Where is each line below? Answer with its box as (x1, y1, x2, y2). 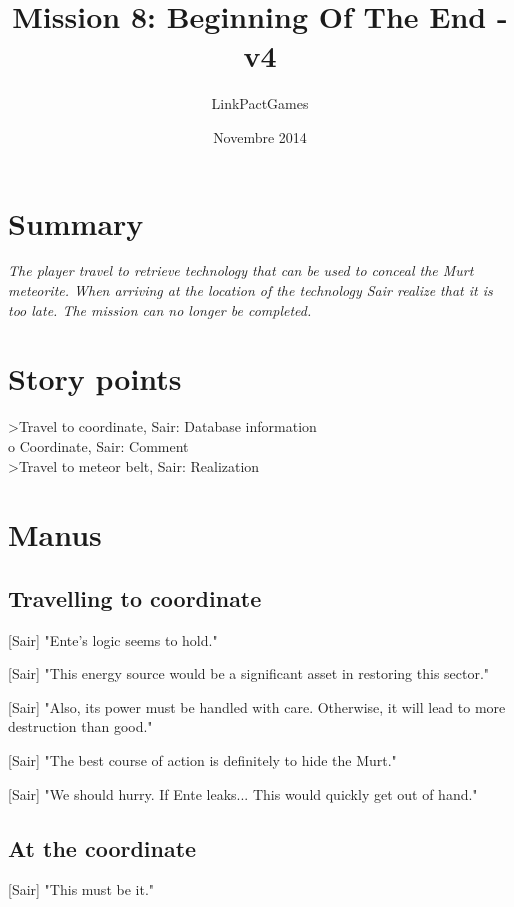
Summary (8, 202, 144, 243)
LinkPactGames (211, 93, 309, 114)
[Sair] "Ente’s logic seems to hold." (8, 629, 218, 650)
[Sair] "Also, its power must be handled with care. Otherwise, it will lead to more (8, 696, 506, 717)
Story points (8, 358, 182, 399)
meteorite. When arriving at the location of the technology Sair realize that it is (8, 280, 493, 301)
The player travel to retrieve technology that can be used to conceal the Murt (8, 260, 474, 281)
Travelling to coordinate (8, 582, 262, 613)
